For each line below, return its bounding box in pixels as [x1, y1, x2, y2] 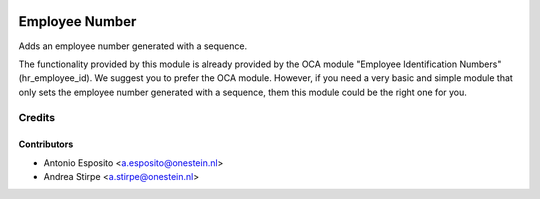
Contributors [18, 138, 74, 150]
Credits [18, 111, 55, 125]
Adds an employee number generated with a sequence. [18, 40, 248, 52]
